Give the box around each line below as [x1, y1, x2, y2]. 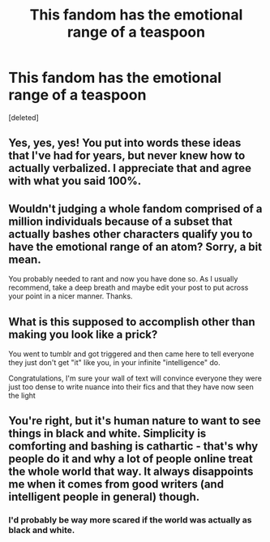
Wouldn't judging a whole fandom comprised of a [8, 201, 263, 216]
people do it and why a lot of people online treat [8, 452, 254, 466]
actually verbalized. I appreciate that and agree [8, 161, 251, 175]
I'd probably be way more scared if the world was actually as [8, 514, 252, 526]
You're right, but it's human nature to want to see [8, 414, 261, 428]
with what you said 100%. [8, 174, 142, 188]
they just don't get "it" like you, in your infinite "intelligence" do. [8, 357, 221, 367]
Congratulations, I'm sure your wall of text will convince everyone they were [8, 373, 262, 383]
